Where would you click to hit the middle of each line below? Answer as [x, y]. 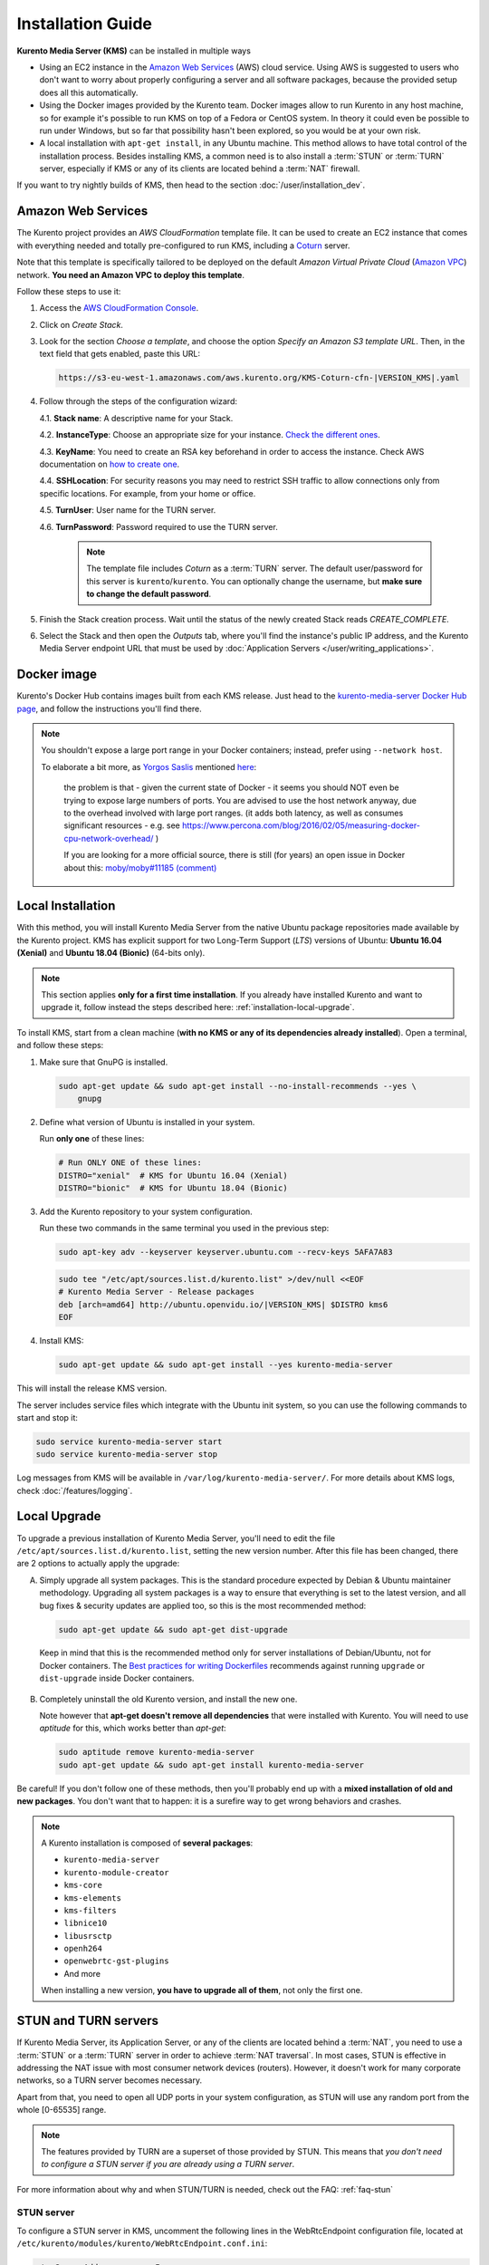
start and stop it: [48, 1417]
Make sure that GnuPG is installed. [104, 1062]
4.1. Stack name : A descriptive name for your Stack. [136, 418]
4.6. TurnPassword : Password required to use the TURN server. [158, 526]
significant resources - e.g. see [122, 825]
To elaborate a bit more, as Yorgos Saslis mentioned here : [149, 766]
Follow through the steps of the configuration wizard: [139, 401]
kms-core [83, 1885]
